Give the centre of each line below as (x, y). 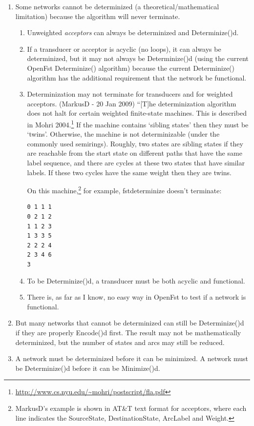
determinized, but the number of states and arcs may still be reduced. (120, 342)
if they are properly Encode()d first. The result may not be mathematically (128, 332)
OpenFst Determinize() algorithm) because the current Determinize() (131, 68)
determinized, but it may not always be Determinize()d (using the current (138, 58)
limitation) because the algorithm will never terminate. (98, 16)
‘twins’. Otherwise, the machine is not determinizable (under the (123, 134)
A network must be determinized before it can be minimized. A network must (132, 358)
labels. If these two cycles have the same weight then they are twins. (129, 172)
